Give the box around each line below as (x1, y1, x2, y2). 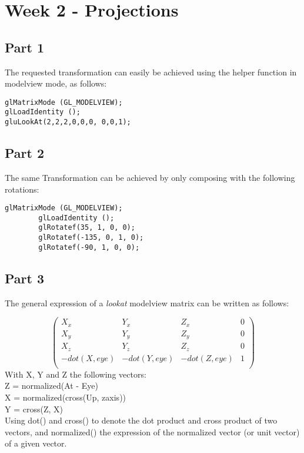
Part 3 (5, 269, 45, 287)
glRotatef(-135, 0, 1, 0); (38, 233, 144, 242)
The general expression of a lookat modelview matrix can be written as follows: (5, 296, 289, 309)
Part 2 (5, 144, 45, 162)
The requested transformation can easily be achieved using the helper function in (5, 65, 297, 78)
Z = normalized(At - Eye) (5, 379, 98, 392)
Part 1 (5, 38, 45, 56)
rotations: (5, 183, 39, 195)
